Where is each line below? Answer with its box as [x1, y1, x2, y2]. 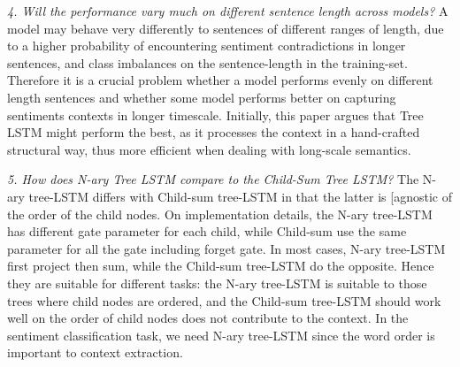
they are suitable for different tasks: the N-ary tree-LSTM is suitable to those [7, 273, 427, 292]
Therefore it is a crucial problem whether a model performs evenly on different [7, 71, 433, 89]
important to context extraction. [7, 343, 183, 362]
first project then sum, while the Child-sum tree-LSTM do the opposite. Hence [7, 256, 434, 275]
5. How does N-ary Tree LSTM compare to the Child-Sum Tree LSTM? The [7, 170, 419, 188]
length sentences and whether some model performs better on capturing [7, 88, 396, 106]
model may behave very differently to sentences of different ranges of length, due [7, 19, 444, 37]
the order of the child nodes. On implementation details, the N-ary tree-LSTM [7, 204, 433, 223]
